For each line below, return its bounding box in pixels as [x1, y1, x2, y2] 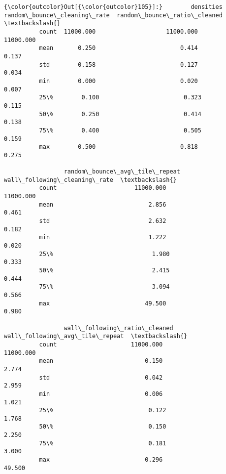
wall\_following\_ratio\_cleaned [64, 324, 173, 332]
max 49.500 [39, 300, 166, 307]
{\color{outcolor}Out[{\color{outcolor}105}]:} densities [4, 3, 223, 10]
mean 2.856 [39, 201, 166, 208]
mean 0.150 [39, 357, 163, 365]
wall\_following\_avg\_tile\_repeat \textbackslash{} [4, 333, 188, 340]
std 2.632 [39, 217, 166, 225]
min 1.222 [39, 234, 166, 241]
